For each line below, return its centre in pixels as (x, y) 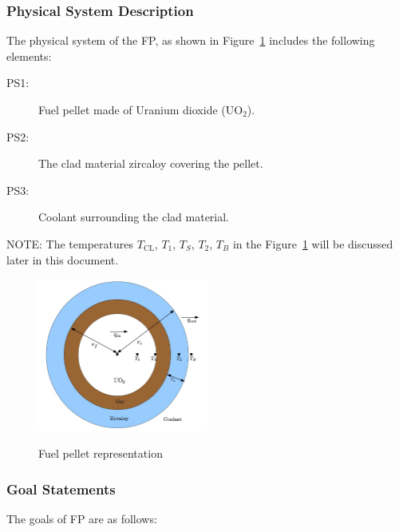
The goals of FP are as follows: (82, 519)
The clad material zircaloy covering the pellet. (151, 163)
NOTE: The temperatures (70, 243)
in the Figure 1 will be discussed (313, 243)
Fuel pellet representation (101, 453)
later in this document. (63, 259)
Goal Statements (61, 488)
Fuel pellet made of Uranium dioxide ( (132, 109)
